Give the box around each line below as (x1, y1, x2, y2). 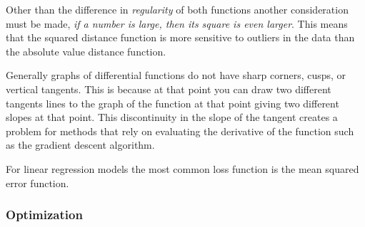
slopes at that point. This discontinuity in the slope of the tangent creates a (6, 110, 338, 125)
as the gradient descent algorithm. (6, 137, 155, 152)
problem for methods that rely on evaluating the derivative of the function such (6, 123, 354, 138)
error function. (6, 175, 69, 190)
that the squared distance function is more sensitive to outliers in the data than (6, 30, 355, 45)
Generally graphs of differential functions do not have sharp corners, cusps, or (6, 68, 346, 83)
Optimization (6, 206, 83, 223)
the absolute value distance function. (6, 43, 166, 58)
